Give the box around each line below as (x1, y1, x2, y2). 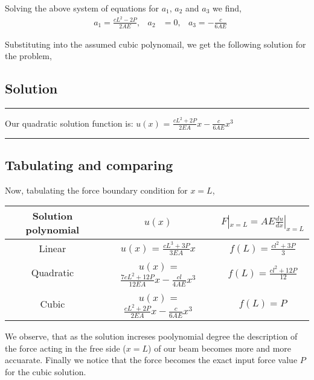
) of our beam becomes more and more (148, 341, 292, 354)
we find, (213, 2, 242, 14)
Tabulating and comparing (5, 156, 173, 174)
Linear (39, 241, 66, 255)
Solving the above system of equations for (5, 2, 159, 14)
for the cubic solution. (5, 365, 86, 378)
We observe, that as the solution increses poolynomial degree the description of (5, 329, 298, 342)
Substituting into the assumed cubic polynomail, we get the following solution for (5, 37, 306, 50)
